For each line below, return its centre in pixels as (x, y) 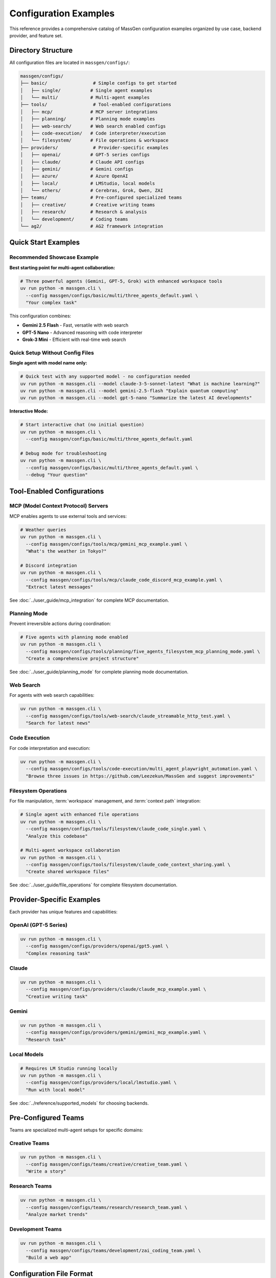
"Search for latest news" (58, 723)
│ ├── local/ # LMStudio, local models (88, 183)
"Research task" (46, 1040)
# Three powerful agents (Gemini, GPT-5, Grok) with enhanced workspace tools (121, 281)
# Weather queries (43, 530)
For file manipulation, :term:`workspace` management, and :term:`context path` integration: (105, 801)
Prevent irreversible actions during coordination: (60, 624)
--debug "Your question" (57, 475)
